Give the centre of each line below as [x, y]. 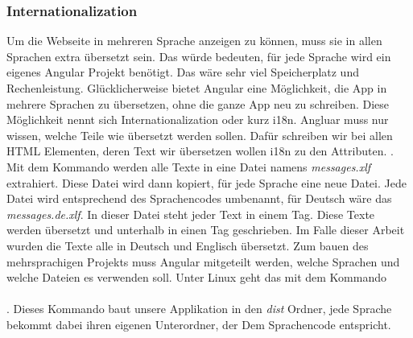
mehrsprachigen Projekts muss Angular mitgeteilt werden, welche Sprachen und [203, 261]
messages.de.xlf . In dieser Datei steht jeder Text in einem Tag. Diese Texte [191, 214]
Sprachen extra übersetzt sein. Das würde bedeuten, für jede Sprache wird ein [199, 56]
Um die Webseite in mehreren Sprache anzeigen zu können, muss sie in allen [194, 41]
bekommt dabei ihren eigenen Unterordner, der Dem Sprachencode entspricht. [199, 324]
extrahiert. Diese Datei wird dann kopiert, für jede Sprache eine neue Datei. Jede [206, 182]
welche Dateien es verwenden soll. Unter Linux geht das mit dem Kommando [196, 277]
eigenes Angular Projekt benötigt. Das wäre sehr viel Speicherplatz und [183, 72]
